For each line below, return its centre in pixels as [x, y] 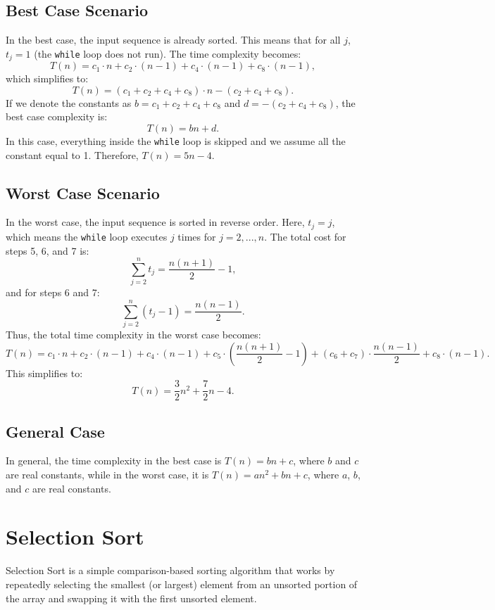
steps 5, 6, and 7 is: [48, 250]
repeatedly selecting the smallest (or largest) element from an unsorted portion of [182, 584]
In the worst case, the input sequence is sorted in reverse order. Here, [155, 222]
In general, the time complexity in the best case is [114, 460]
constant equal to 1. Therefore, [72, 154]
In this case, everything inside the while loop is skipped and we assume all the [176, 141]
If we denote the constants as [69, 102]
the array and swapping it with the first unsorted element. [131, 598]
